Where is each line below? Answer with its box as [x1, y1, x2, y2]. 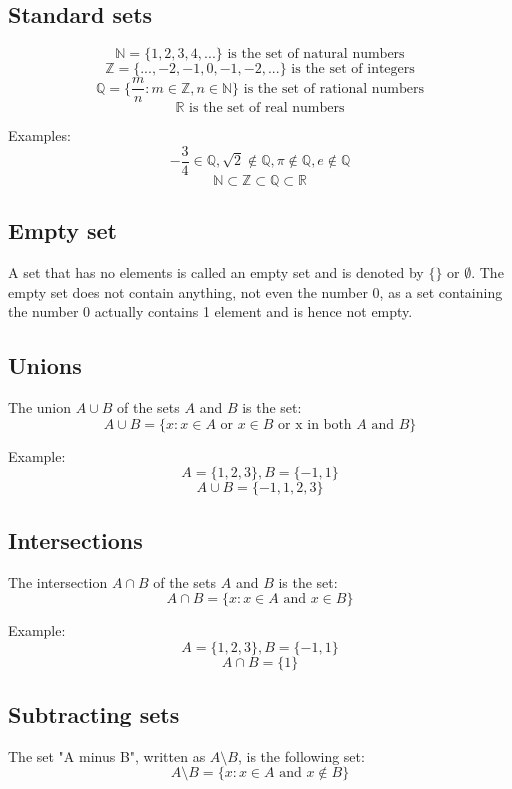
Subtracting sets [8, 699, 180, 730]
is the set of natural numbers [227, 47, 405, 62]
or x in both [278, 417, 352, 432]
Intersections [8, 524, 143, 555]
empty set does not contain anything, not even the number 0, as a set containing [8, 281, 503, 302]
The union [8, 397, 72, 418]
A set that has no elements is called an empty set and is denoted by [8, 262, 424, 283]
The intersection [8, 571, 108, 592]
